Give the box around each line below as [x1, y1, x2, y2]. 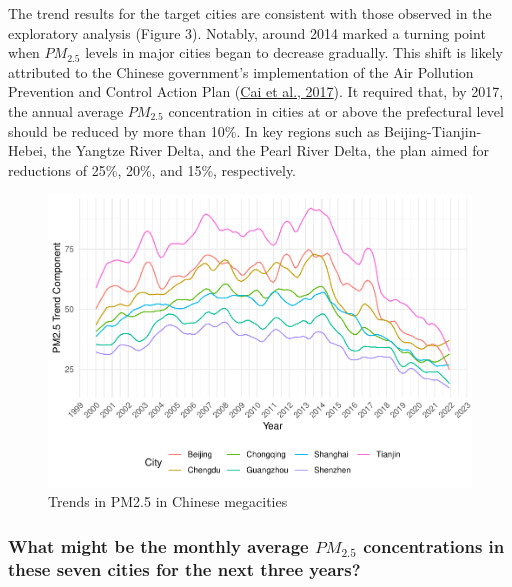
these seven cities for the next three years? [8, 556, 361, 581]
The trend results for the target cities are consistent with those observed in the [8, 3, 492, 23]
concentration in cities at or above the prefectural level [168, 100, 504, 121]
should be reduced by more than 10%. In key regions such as [8, 120, 380, 141]
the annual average [8, 100, 124, 121]
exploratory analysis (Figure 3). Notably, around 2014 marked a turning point [8, 22, 486, 43]
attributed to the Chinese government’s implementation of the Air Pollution [8, 61, 474, 82]
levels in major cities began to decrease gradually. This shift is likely [85, 42, 503, 63]
